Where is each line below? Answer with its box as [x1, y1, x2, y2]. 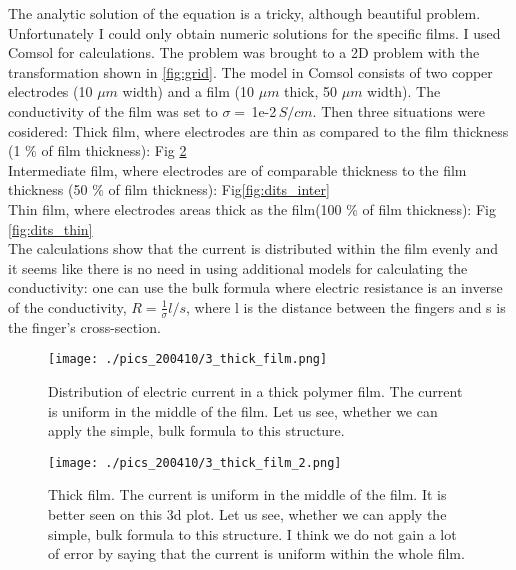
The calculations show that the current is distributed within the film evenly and [8, 238, 499, 259]
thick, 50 [284, 81, 338, 102]
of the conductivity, [8, 296, 127, 317]
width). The [367, 81, 441, 102]
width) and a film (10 [122, 81, 255, 102]
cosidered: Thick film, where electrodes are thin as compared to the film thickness [8, 120, 509, 141]
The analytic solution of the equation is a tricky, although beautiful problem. [8, 3, 481, 23]
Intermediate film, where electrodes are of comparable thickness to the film [8, 159, 467, 180]
